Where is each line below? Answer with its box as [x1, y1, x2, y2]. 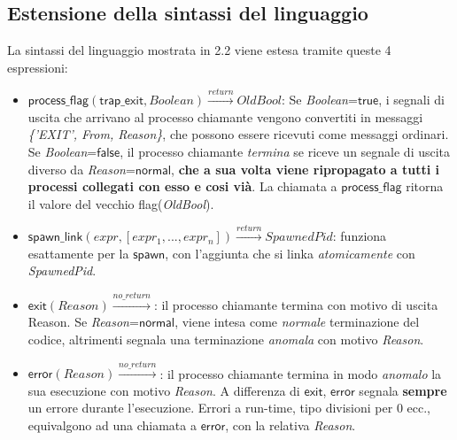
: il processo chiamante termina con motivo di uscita [153, 295, 438, 313]
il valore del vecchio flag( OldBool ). [27, 194, 214, 212]
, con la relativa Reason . [225, 416, 356, 435]
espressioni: [7, 58, 68, 76]
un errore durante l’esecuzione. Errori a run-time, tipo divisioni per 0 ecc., [27, 398, 430, 417]
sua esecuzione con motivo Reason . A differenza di [27, 381, 300, 399]
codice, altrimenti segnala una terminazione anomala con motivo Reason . [27, 329, 424, 348]
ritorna [406, 177, 444, 196]
